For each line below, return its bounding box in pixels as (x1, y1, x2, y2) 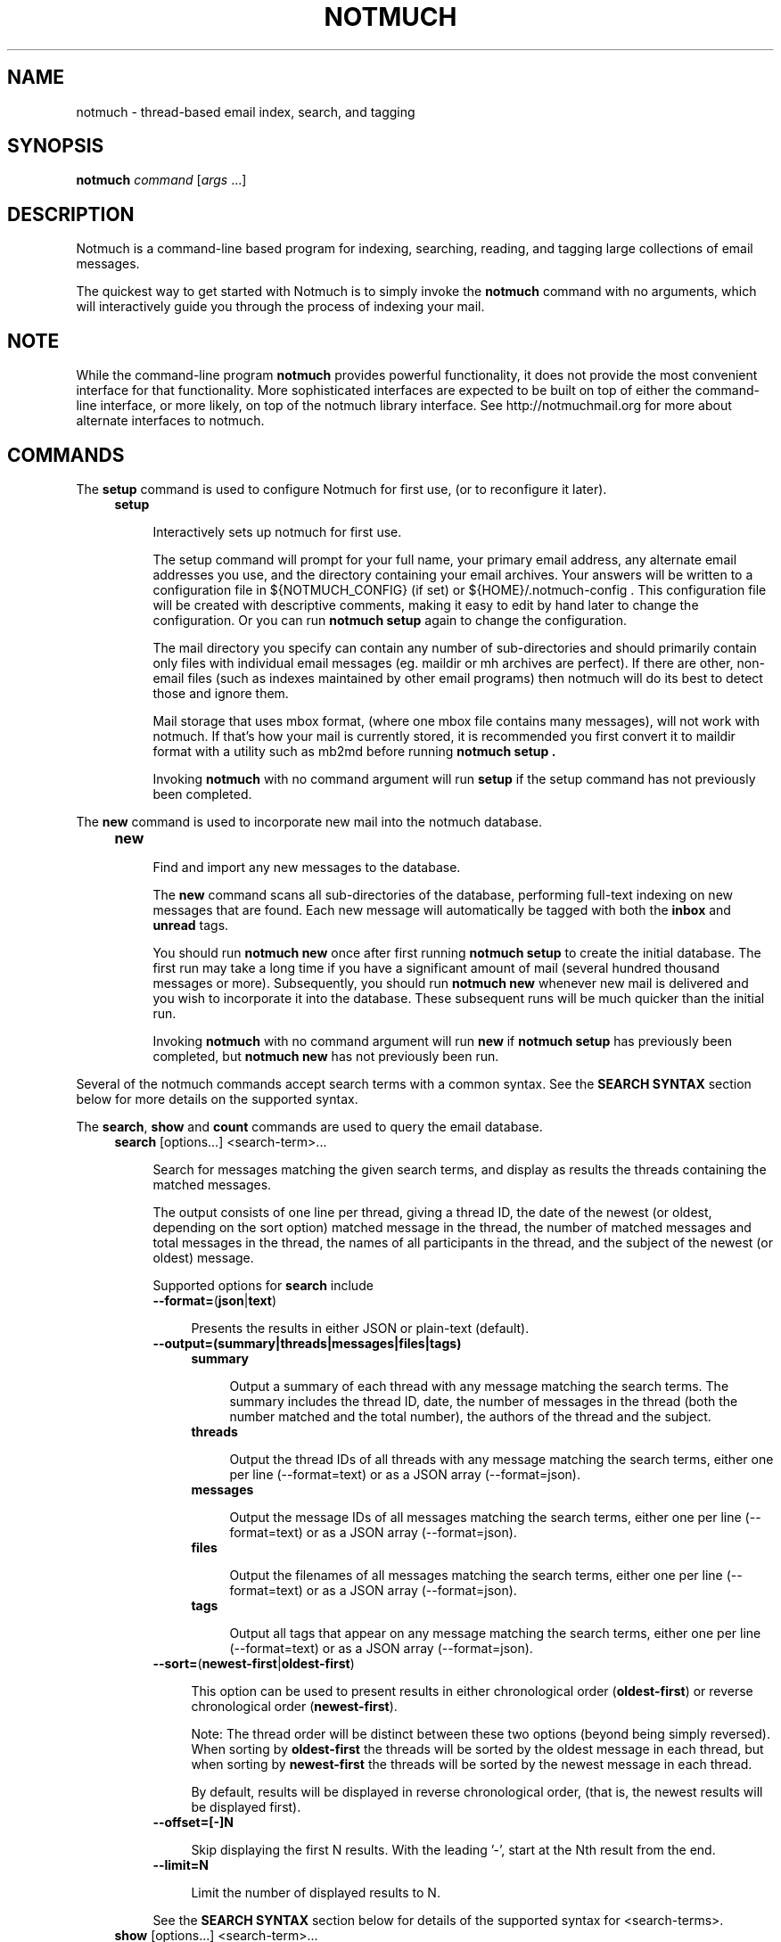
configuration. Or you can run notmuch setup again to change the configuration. (152, 612, 627, 628)
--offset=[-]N (152, 1814, 234, 1830)
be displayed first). (191, 1798, 301, 1814)
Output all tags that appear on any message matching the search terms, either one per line (229, 1625, 761, 1641)
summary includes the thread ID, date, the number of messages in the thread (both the (229, 1393, 738, 1409)
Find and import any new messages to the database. (152, 859, 461, 875)
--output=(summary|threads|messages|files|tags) (152, 1335, 462, 1351)
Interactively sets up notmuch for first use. (152, 523, 402, 539)
